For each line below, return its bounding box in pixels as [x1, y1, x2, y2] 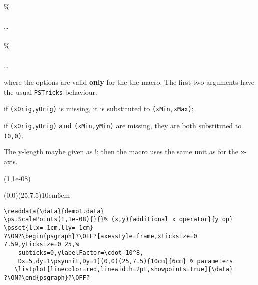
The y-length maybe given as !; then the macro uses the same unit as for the [4, 146, 239, 157]
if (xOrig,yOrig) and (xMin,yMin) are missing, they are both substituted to [4, 120, 242, 131]
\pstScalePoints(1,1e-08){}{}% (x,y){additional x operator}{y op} [4, 216, 233, 223]
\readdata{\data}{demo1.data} [4, 207, 104, 215]
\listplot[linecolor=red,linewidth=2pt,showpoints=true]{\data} [14, 266, 233, 273]
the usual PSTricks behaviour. [4, 86, 97, 97]
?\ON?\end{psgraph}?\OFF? [4, 274, 90, 281]
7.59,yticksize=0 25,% [4, 241, 79, 248]
